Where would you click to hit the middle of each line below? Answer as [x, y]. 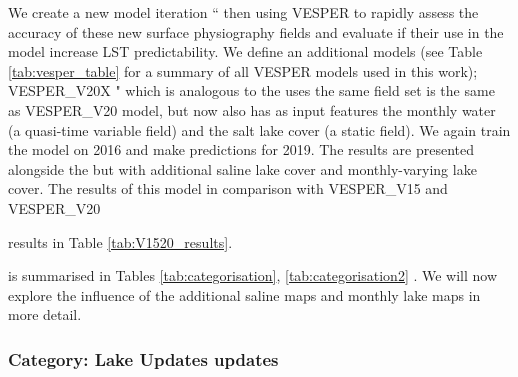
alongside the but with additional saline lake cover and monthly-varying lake [242, 168]
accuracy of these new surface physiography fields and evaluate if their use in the [256, 31]
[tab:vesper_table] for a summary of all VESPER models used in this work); [243, 70]
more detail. [45, 314]
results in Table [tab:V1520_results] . [120, 241]
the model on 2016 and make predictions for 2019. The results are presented [241, 149]
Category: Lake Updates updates [143, 358]
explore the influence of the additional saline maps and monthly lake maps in [244, 294]
